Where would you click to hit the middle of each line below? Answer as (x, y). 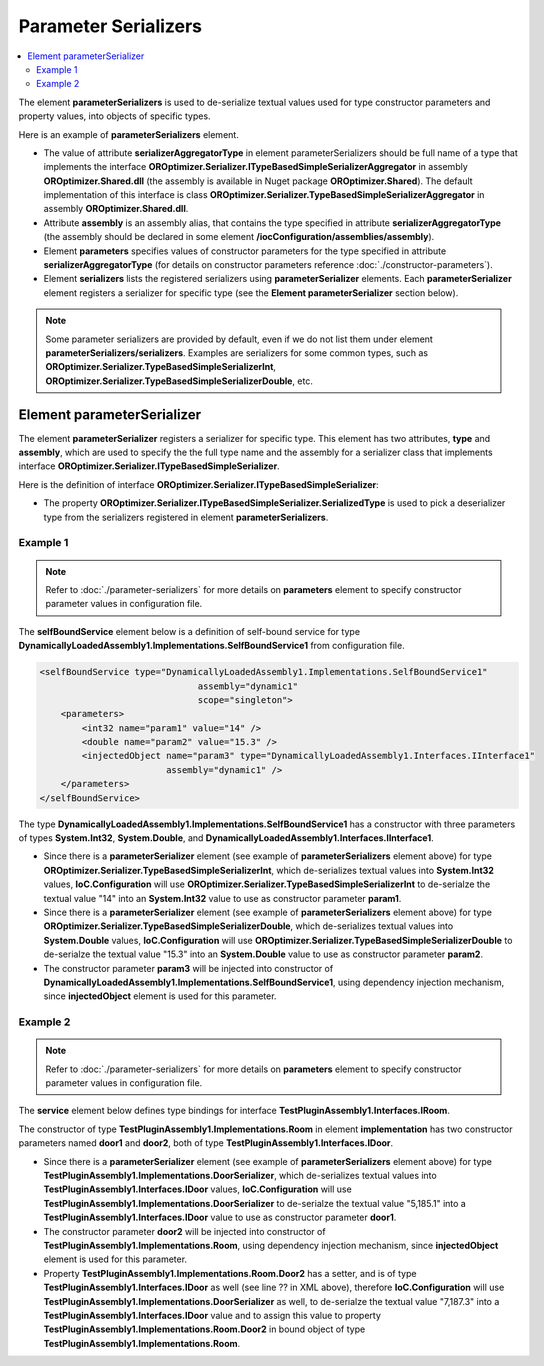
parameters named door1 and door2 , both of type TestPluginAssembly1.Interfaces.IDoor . (206, 1143)
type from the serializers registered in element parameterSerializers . (186, 517)
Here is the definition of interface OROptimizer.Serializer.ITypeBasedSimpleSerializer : (198, 484)
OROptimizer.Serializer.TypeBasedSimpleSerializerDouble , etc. (179, 381)
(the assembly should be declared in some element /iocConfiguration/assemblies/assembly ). (239, 237)
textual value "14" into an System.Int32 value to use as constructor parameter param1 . (222, 898)
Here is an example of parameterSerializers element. (128, 134)
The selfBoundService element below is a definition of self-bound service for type (189, 631)
